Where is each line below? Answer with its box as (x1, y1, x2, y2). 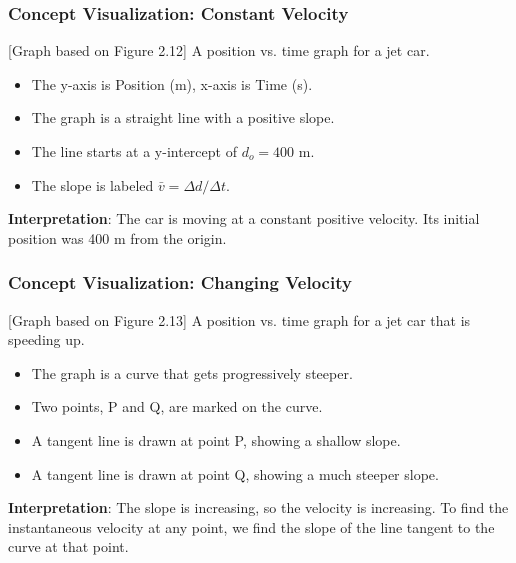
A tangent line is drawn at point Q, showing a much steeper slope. (31, 463, 439, 484)
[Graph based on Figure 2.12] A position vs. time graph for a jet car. (8, 40, 430, 61)
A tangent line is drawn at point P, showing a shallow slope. (31, 429, 401, 450)
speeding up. (8, 329, 85, 350)
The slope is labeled (31, 174, 154, 195)
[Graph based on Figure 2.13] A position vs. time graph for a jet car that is (8, 309, 471, 330)
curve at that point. (8, 536, 129, 557)
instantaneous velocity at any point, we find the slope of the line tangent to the (8, 516, 495, 537)
